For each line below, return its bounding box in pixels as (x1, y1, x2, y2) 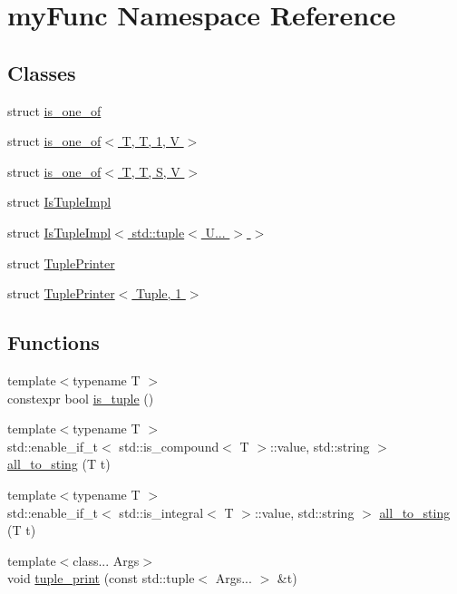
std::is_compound (119, 436, 219, 455)
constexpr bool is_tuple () (7, 388, 154, 407)
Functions (7, 328, 100, 356)
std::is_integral (119, 502, 204, 521)
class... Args (73, 550, 140, 570)
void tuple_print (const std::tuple (7, 569, 195, 588)
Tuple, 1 (135, 284, 182, 303)
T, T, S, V (122, 161, 180, 180)
